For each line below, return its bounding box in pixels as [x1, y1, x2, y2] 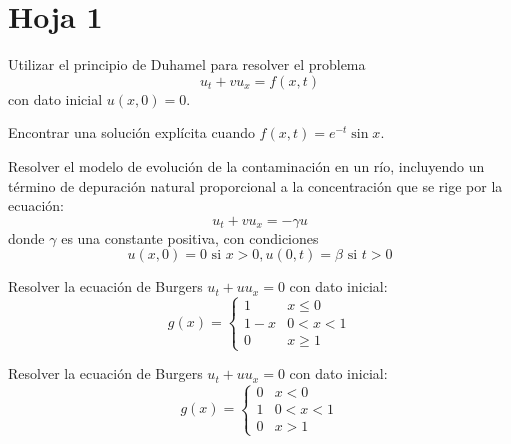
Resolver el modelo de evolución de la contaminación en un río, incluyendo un [8, 155, 485, 176]
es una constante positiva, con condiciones [61, 227, 319, 248]
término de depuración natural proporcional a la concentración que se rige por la [8, 175, 503, 196]
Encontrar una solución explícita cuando [8, 122, 255, 143]
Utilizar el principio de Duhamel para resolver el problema [8, 54, 366, 75]
